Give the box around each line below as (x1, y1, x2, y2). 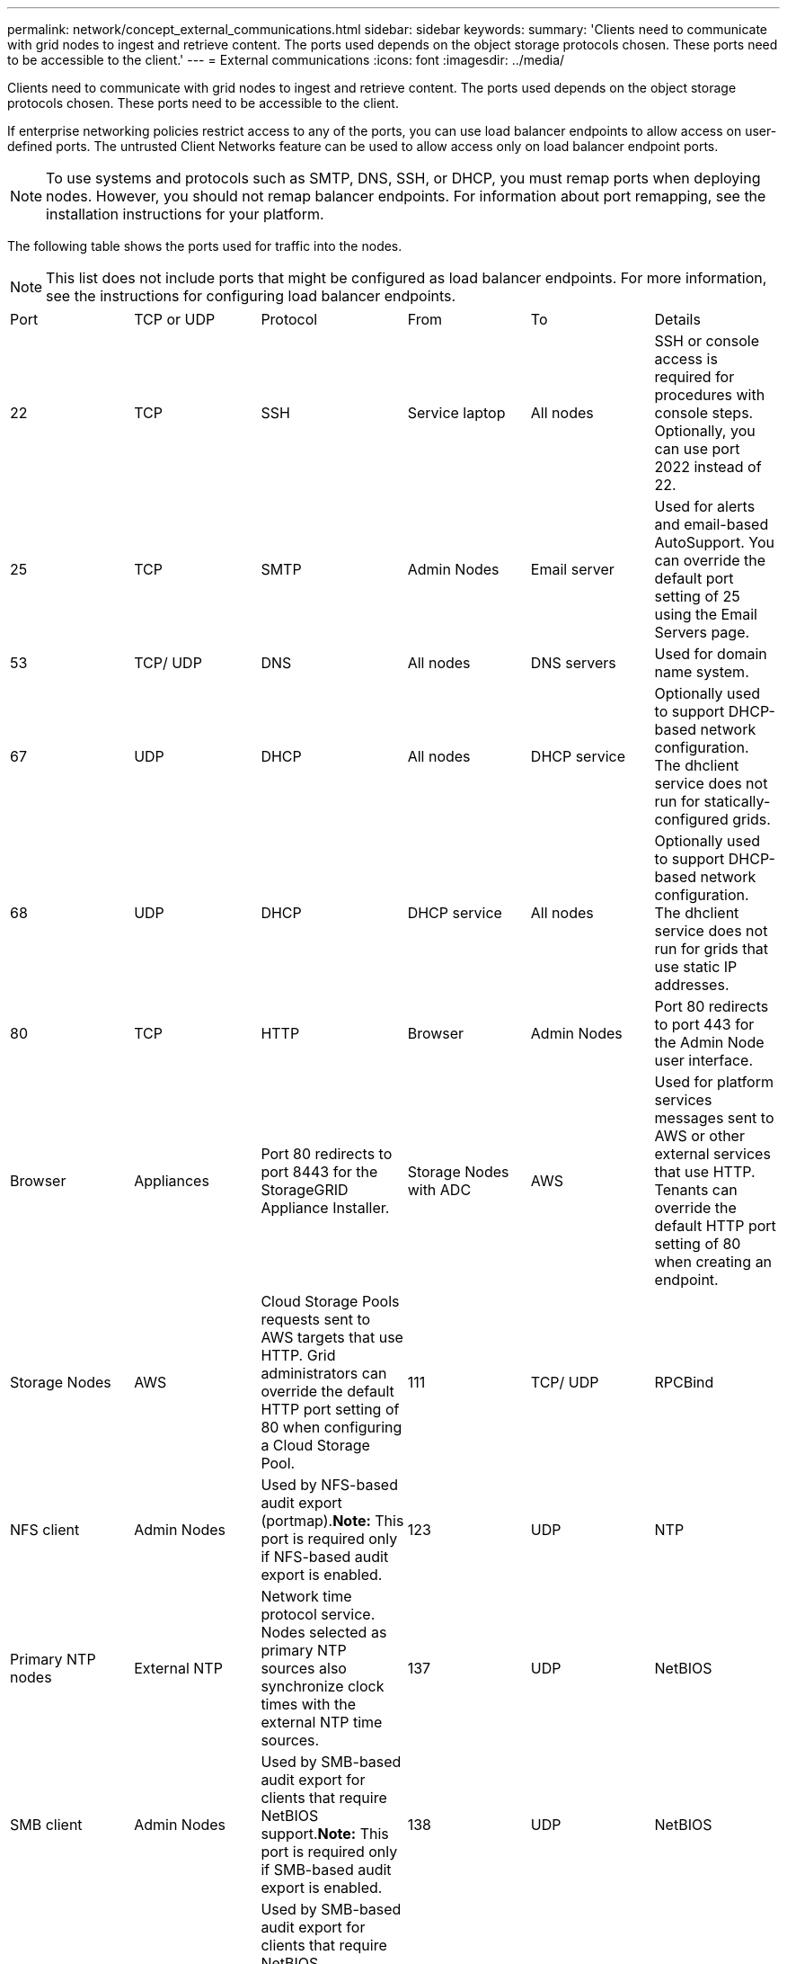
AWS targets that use (261, 1328, 403, 1346)
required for (654, 368, 735, 386)
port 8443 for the (261, 1163, 378, 1181)
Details (654, 310, 701, 328)
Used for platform (654, 1073, 774, 1091)
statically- (703, 792, 771, 810)
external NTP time (261, 1713, 383, 1731)
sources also (261, 1659, 347, 1677)
